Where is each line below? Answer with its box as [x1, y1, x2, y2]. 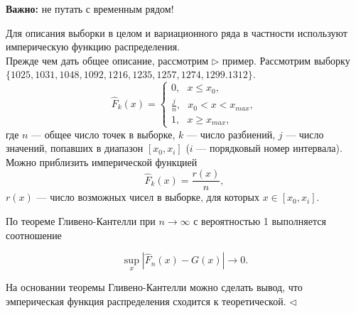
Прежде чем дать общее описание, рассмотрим [6, 53, 209, 67]
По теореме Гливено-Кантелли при [6, 214, 156, 229]
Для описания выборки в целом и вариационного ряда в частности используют [6, 25, 347, 40]
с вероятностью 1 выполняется [193, 214, 326, 229]
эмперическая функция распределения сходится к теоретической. [6, 294, 286, 309]
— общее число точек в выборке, [31, 126, 176, 141]
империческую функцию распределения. [6, 39, 180, 54]
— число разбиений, [187, 126, 276, 141]
